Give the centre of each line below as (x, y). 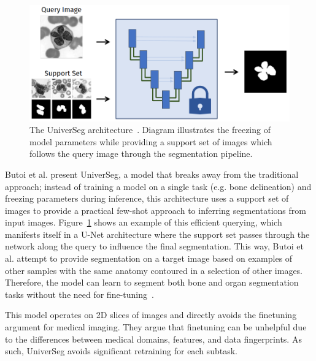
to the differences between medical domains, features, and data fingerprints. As (153, 339)
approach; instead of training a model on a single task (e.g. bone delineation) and (158, 186)
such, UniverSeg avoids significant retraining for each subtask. (121, 351)
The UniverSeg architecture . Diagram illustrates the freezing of (150, 130)
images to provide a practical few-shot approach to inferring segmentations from (156, 210)
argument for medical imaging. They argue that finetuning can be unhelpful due (156, 327)
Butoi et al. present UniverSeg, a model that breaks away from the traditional (152, 174)
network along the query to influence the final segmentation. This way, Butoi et (154, 246)
